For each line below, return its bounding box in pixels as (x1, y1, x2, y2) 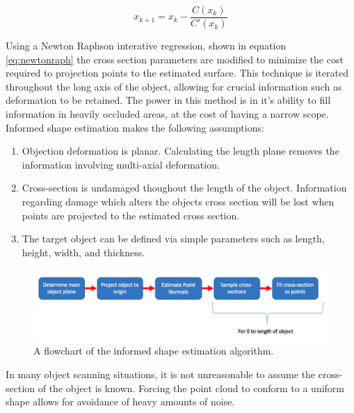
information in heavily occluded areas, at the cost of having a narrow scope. (6, 107, 329, 121)
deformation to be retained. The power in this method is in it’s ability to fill (6, 93, 331, 107)
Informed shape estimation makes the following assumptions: (6, 120, 264, 134)
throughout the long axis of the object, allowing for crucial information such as (6, 79, 342, 93)
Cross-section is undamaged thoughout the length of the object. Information (22, 180, 347, 195)
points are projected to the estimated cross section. (22, 208, 240, 222)
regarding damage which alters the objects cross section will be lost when (22, 194, 335, 208)
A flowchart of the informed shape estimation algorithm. (33, 343, 274, 358)
